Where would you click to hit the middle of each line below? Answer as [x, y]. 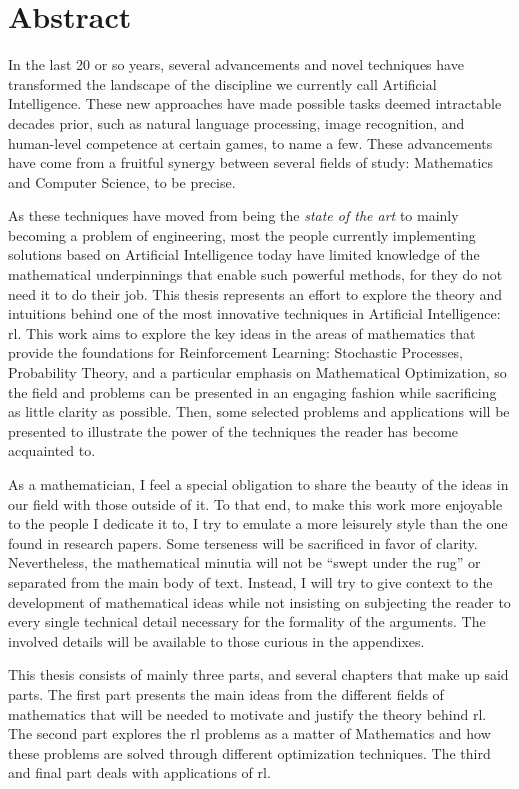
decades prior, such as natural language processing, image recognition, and [236, 122]
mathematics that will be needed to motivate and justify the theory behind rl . [247, 713]
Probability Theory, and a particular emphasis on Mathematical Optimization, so [257, 372]
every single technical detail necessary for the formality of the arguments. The [247, 621]
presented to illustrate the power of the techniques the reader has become [233, 430]
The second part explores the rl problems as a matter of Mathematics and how [249, 733]
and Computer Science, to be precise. [122, 181]
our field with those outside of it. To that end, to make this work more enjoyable [255, 503]
